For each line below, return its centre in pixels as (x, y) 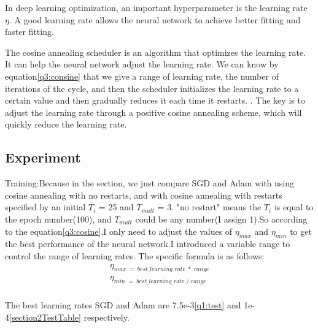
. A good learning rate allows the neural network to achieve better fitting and (155, 19)
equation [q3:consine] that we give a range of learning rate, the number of (142, 76)
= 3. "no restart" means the (209, 207)
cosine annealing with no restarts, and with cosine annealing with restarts (144, 195)
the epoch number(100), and (58, 219)
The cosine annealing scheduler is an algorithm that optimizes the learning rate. (156, 52)
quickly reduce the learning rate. (66, 124)
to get (301, 231)
